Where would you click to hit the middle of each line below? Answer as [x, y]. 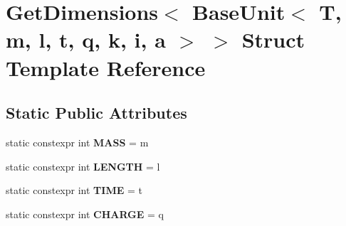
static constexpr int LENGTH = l [83, 166]
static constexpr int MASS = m [77, 142]
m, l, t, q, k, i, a [86, 39]
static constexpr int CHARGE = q [85, 214]
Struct [273, 39]
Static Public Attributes [96, 113]
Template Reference [106, 67]
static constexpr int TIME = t [74, 190]
